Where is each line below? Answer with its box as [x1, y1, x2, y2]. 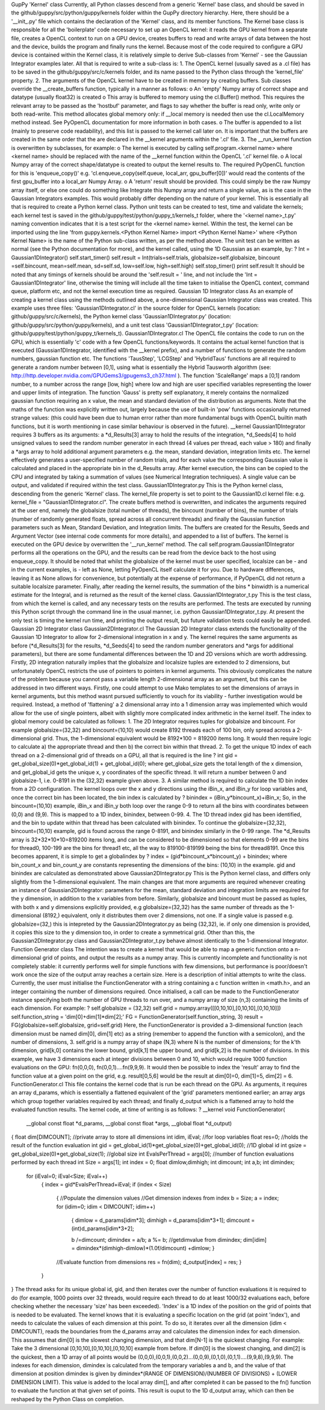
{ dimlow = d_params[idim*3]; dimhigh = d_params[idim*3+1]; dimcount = [71, 1216, 255, 1224]
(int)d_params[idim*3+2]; [71, 1225, 135, 1232]
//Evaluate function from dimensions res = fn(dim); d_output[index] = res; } [56, 1258, 242, 1265]
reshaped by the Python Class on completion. [11, 1396, 125, 1403]
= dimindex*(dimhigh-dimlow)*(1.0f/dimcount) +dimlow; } [71, 1245, 215, 1252]
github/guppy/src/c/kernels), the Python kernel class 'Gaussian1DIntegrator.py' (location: [11, 313, 232, 320]
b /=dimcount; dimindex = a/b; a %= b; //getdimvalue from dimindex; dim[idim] [71, 1236, 267, 1243]
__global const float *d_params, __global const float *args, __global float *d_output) [26, 1119, 232, 1127]
